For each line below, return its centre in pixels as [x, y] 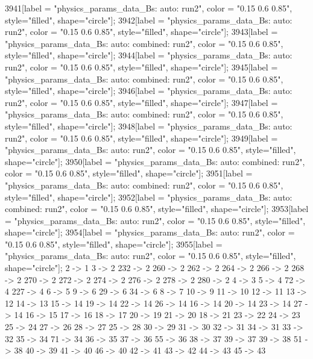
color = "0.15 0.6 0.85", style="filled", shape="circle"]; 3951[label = [129, 173]
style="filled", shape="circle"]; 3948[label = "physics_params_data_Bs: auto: [149, 126]
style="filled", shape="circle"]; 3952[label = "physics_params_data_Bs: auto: [149, 197]
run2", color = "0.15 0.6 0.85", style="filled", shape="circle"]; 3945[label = [141, 67]
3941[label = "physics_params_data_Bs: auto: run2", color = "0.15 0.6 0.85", [149, 8]
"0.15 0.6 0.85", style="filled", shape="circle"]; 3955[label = [114, 244]
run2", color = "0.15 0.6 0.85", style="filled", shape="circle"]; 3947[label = [141, 102]
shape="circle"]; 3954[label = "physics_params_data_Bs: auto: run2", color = [150, 232]
